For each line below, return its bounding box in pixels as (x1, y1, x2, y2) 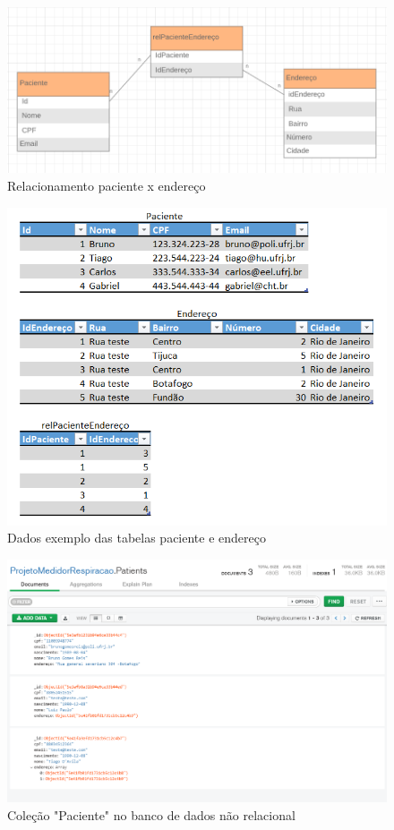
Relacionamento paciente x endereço (7, 175, 206, 194)
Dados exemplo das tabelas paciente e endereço (7, 528, 266, 547)
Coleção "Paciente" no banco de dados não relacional (7, 805, 295, 824)
